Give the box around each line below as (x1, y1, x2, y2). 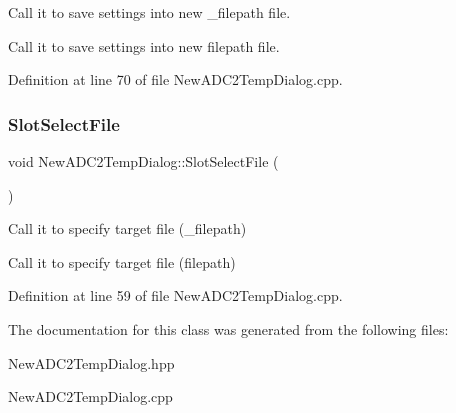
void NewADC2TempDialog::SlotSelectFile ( (8, 151, 279, 171)
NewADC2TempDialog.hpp (8, 352, 175, 373)
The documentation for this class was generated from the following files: (8, 318, 449, 339)
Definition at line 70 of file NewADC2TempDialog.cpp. (8, 69, 343, 90)
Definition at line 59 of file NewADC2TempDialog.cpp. (8, 285, 343, 306)
